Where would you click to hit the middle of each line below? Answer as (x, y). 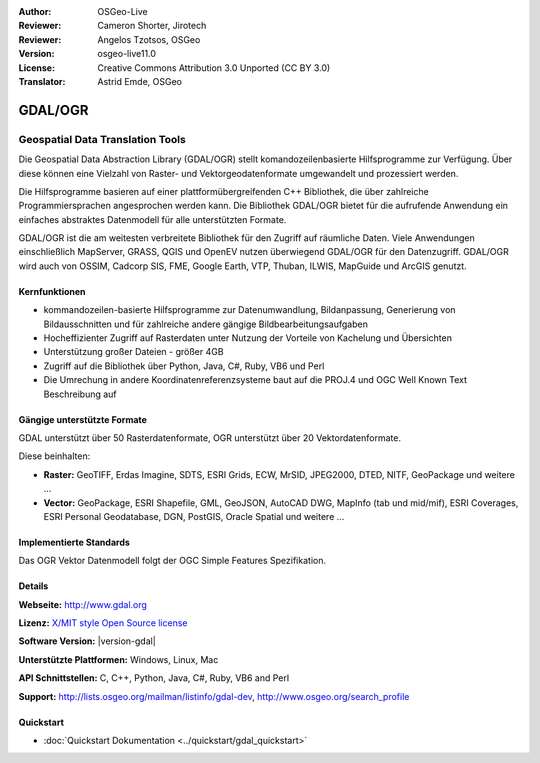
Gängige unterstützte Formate (82, 419)
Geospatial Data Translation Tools (102, 139)
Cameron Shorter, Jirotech (152, 26)
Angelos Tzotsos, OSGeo (149, 39)
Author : (35, 11)
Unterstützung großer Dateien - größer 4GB (133, 352)
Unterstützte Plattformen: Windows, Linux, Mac (118, 659)
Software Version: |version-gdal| (87, 641)
